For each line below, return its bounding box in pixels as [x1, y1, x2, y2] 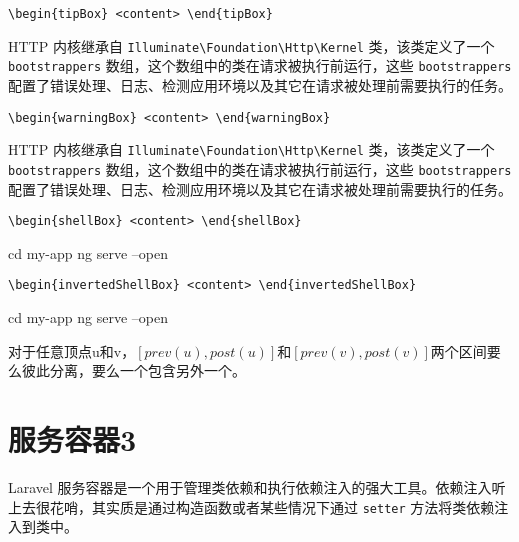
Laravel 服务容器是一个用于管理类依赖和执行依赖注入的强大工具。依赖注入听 [8, 476, 506, 497]
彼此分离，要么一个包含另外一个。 [21, 360, 246, 381]
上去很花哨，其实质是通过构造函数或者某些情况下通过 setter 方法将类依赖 [8, 496, 495, 517]
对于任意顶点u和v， [8, 340, 136, 361]
